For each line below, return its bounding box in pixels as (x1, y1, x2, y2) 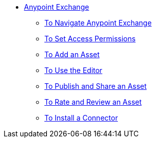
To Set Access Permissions (44, 34, 136, 43)
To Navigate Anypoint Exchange (44, 18, 152, 27)
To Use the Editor (44, 66, 102, 75)
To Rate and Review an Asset (44, 98, 142, 106)
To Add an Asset (44, 50, 100, 59)
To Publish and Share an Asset (44, 82, 147, 90)
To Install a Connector (44, 113, 118, 122)
